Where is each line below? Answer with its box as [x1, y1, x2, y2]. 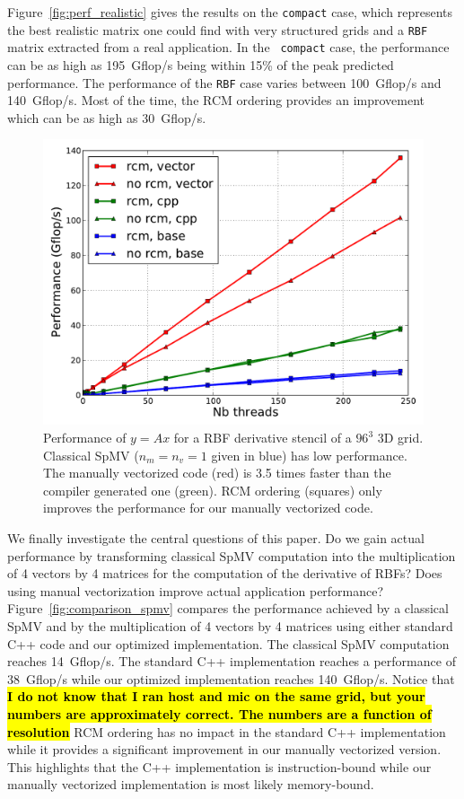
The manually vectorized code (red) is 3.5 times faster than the [43, 463, 391, 482]
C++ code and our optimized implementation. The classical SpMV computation [7, 634, 450, 653]
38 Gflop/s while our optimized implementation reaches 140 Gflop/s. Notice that [7, 669, 455, 688]
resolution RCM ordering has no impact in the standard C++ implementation [7, 722, 446, 741]
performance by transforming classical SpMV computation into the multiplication [7, 546, 456, 565]
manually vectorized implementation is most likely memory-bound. [7, 775, 374, 794]
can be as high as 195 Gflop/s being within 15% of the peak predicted [7, 55, 394, 74]
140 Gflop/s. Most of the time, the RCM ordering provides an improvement [7, 91, 425, 110]
